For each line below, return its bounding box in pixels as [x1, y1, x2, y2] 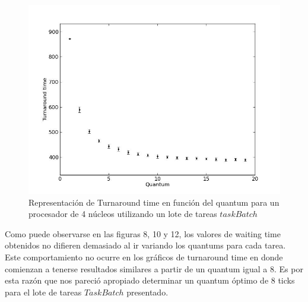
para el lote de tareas [5, 285, 82, 298]
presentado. [126, 285, 169, 298]
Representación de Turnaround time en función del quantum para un [28, 196, 280, 208]
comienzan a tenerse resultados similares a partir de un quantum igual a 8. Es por [5, 262, 303, 275]
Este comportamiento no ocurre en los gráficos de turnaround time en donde [5, 250, 283, 263]
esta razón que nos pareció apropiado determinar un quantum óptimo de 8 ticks [5, 274, 295, 287]
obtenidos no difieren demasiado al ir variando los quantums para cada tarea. [5, 239, 286, 251]
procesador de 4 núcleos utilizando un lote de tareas [28, 207, 217, 220]
